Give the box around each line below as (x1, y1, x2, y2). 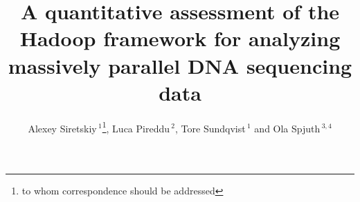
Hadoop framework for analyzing (19, 24, 341, 52)
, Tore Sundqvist (175, 121, 246, 135)
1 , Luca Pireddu (102, 119, 170, 135)
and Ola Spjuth (254, 121, 321, 135)
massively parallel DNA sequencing (8, 51, 352, 79)
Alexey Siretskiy (28, 121, 97, 135)
